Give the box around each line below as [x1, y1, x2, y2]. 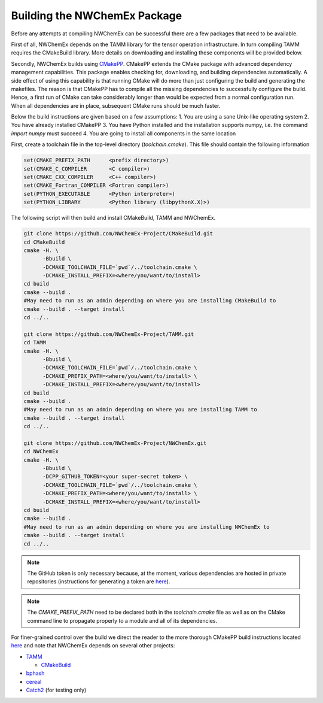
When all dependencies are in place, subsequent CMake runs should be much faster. [11, 102, 221, 109]
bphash [26, 669, 45, 677]
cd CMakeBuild [23, 238, 65, 246]
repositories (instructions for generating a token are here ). [27, 578, 170, 585]
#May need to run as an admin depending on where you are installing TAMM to [23, 406, 257, 413]
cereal [26, 678, 42, 685]
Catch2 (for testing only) [26, 686, 87, 694]
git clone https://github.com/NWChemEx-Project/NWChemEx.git [23, 440, 207, 446]
